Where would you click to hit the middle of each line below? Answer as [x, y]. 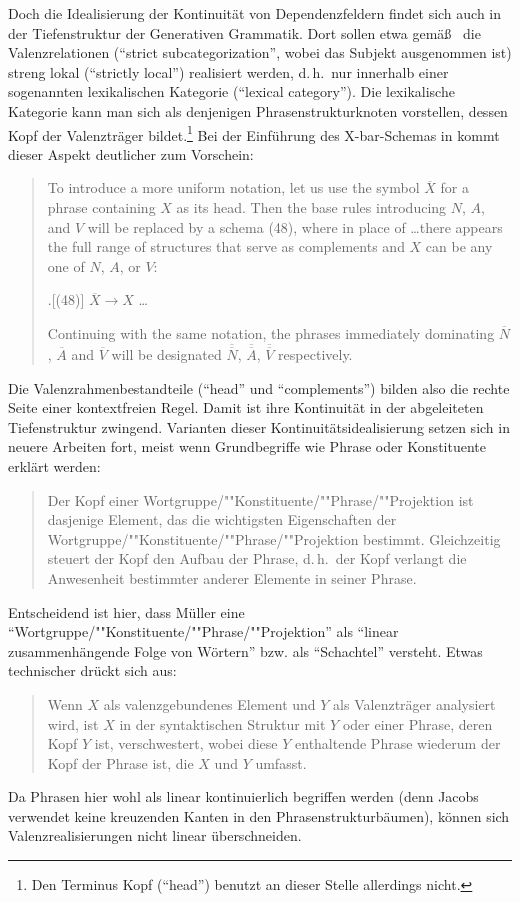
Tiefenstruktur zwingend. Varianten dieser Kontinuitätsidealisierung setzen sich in [259, 426]
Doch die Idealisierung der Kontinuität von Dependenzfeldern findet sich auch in [255, 13]
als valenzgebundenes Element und [209, 703]
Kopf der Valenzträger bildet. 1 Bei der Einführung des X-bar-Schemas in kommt [254, 133]
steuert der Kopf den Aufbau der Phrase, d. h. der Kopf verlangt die [257, 558]
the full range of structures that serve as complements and [226, 246]
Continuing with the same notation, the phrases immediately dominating [271, 332]
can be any [459, 246]
